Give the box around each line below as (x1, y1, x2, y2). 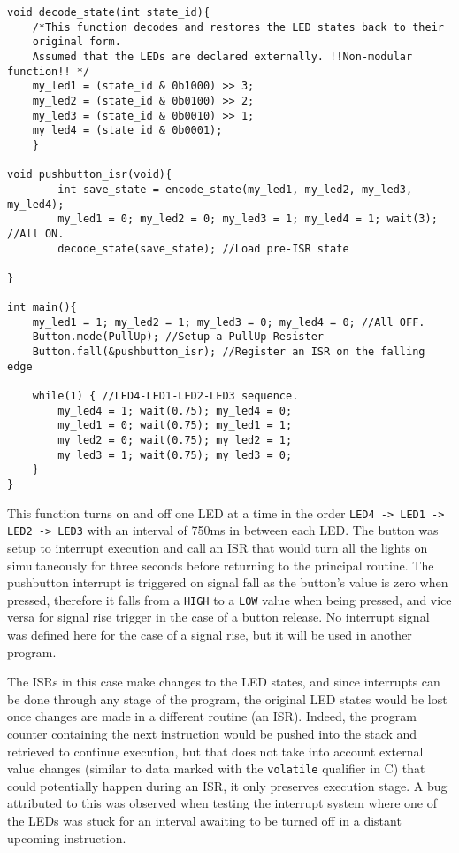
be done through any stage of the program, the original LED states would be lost (7, 689, 448, 708)
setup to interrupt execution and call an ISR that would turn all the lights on (7, 538, 428, 556)
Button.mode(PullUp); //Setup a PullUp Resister (32, 330, 324, 344)
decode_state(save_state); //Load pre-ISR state (57, 242, 349, 255)
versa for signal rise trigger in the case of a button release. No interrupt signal (7, 608, 430, 626)
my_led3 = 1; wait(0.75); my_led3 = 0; (57, 448, 293, 461)
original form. (32, 35, 121, 49)
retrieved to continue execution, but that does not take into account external (7, 741, 424, 760)
